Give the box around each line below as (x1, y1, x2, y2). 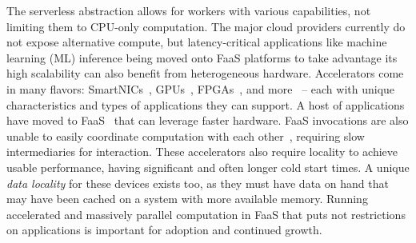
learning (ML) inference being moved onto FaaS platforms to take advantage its (6, 49, 398, 66)
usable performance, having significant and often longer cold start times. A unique (6, 158, 410, 175)
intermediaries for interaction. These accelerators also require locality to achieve (6, 143, 398, 160)
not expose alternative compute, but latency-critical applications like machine (6, 34, 387, 50)
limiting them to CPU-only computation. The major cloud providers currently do (6, 18, 406, 34)
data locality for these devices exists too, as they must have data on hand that (6, 174, 389, 191)
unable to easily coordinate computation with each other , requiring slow (6, 127, 365, 144)
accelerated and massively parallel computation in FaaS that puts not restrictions (6, 205, 406, 222)
